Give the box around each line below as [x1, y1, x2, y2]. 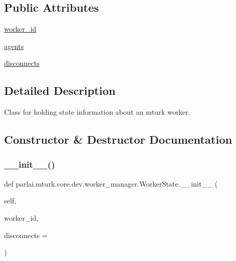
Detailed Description [4, 83, 116, 98]
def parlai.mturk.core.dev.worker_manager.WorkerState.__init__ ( [4, 178, 218, 189]
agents [4, 40, 24, 51]
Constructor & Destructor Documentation [4, 132, 232, 147]
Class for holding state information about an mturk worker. [4, 107, 191, 117]
